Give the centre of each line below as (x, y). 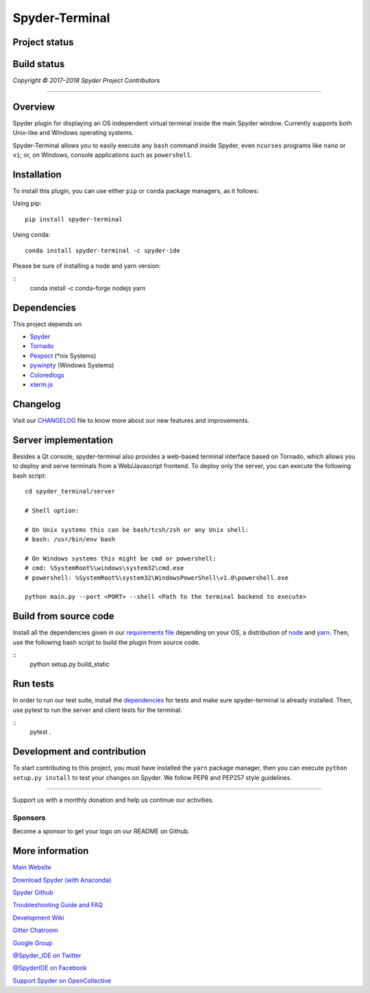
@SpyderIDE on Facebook (50, 968)
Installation (37, 174)
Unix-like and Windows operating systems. (73, 133)
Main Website (32, 868)
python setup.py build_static (70, 664)
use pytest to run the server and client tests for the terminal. (97, 710)
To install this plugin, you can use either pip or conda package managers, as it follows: (136, 191)
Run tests (33, 684)
